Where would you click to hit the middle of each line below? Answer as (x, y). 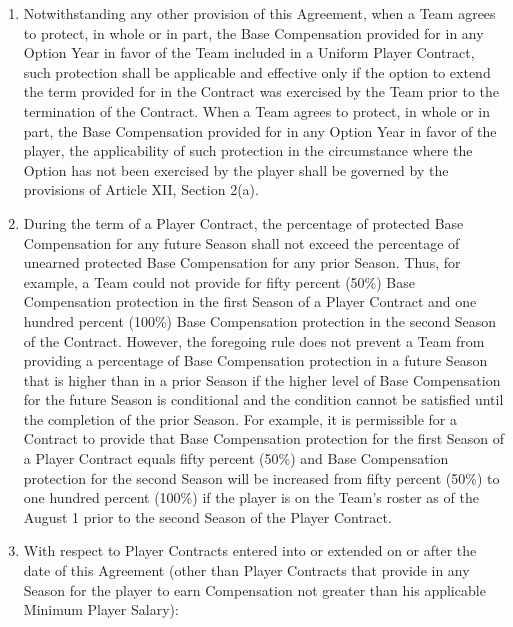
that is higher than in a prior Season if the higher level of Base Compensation (262, 379)
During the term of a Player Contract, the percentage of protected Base (243, 222)
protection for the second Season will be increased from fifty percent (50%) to (261, 477)
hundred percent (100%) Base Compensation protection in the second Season (260, 320)
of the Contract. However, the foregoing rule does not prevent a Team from (254, 340)
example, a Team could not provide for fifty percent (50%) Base (219, 281)
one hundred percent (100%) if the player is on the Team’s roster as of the (251, 497)
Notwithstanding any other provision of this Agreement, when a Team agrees (259, 13)
